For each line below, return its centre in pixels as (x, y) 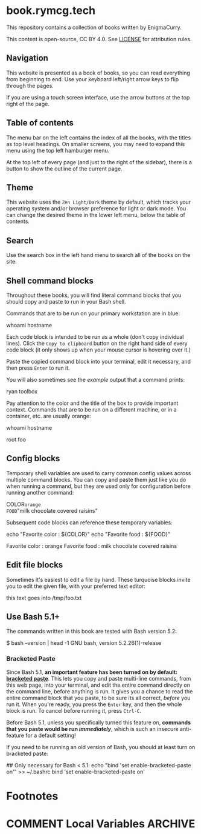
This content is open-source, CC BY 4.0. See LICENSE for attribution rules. (99, 39)
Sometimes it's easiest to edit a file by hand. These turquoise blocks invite (99, 579)
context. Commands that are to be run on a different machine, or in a (91, 409)
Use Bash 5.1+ (33, 617)
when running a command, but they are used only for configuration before (99, 486)
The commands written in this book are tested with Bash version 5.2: (91, 632)
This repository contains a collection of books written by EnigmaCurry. (94, 27)
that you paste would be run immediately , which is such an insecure (93, 729)
